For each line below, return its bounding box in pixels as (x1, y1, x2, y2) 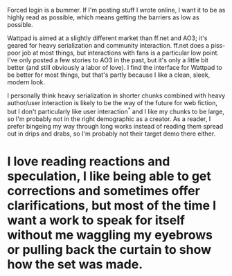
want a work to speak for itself (7, 212, 186, 228)
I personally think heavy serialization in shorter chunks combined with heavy (7, 91, 226, 100)
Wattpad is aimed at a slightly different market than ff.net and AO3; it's (7, 34, 208, 42)
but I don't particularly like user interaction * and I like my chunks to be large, (7, 107, 225, 116)
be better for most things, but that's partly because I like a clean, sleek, (7, 71, 211, 79)
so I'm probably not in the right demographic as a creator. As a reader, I (7, 114, 211, 123)
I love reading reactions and (7, 154, 170, 169)
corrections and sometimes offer (7, 183, 201, 199)
